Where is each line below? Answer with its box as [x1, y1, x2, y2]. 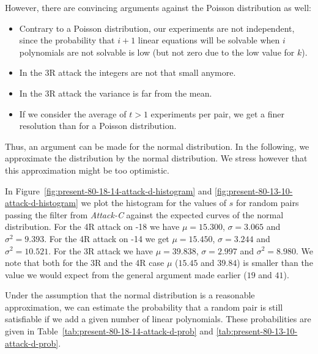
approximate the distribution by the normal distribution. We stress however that [5, 152, 308, 164]
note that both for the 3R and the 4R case [5, 256, 165, 269]
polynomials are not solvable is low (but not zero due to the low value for [19, 45, 295, 58]
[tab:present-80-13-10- [216, 325, 298, 337]
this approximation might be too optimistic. [5, 163, 169, 176]
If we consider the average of [19, 107, 127, 120]
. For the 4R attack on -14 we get [44, 232, 169, 245]
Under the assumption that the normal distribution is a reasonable [5, 289, 255, 301]
